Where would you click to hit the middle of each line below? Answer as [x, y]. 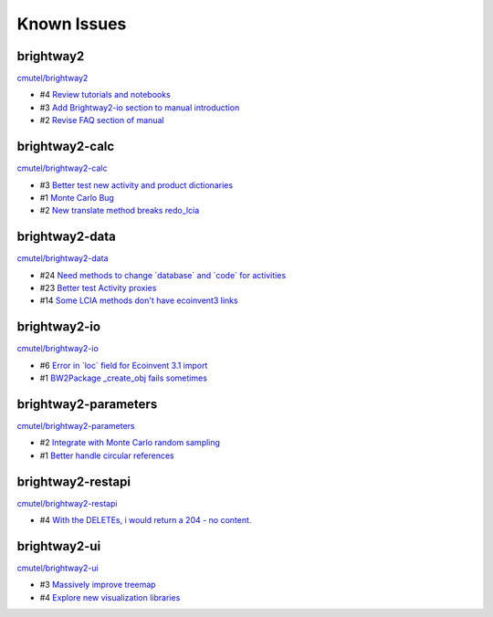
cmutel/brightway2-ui [58, 568]
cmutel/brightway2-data [63, 258]
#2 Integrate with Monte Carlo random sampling [130, 443]
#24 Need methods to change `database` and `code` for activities [163, 275]
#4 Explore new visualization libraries [110, 597]
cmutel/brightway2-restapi [67, 503]
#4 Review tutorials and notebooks [105, 95]
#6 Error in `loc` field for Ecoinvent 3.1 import [124, 365]
